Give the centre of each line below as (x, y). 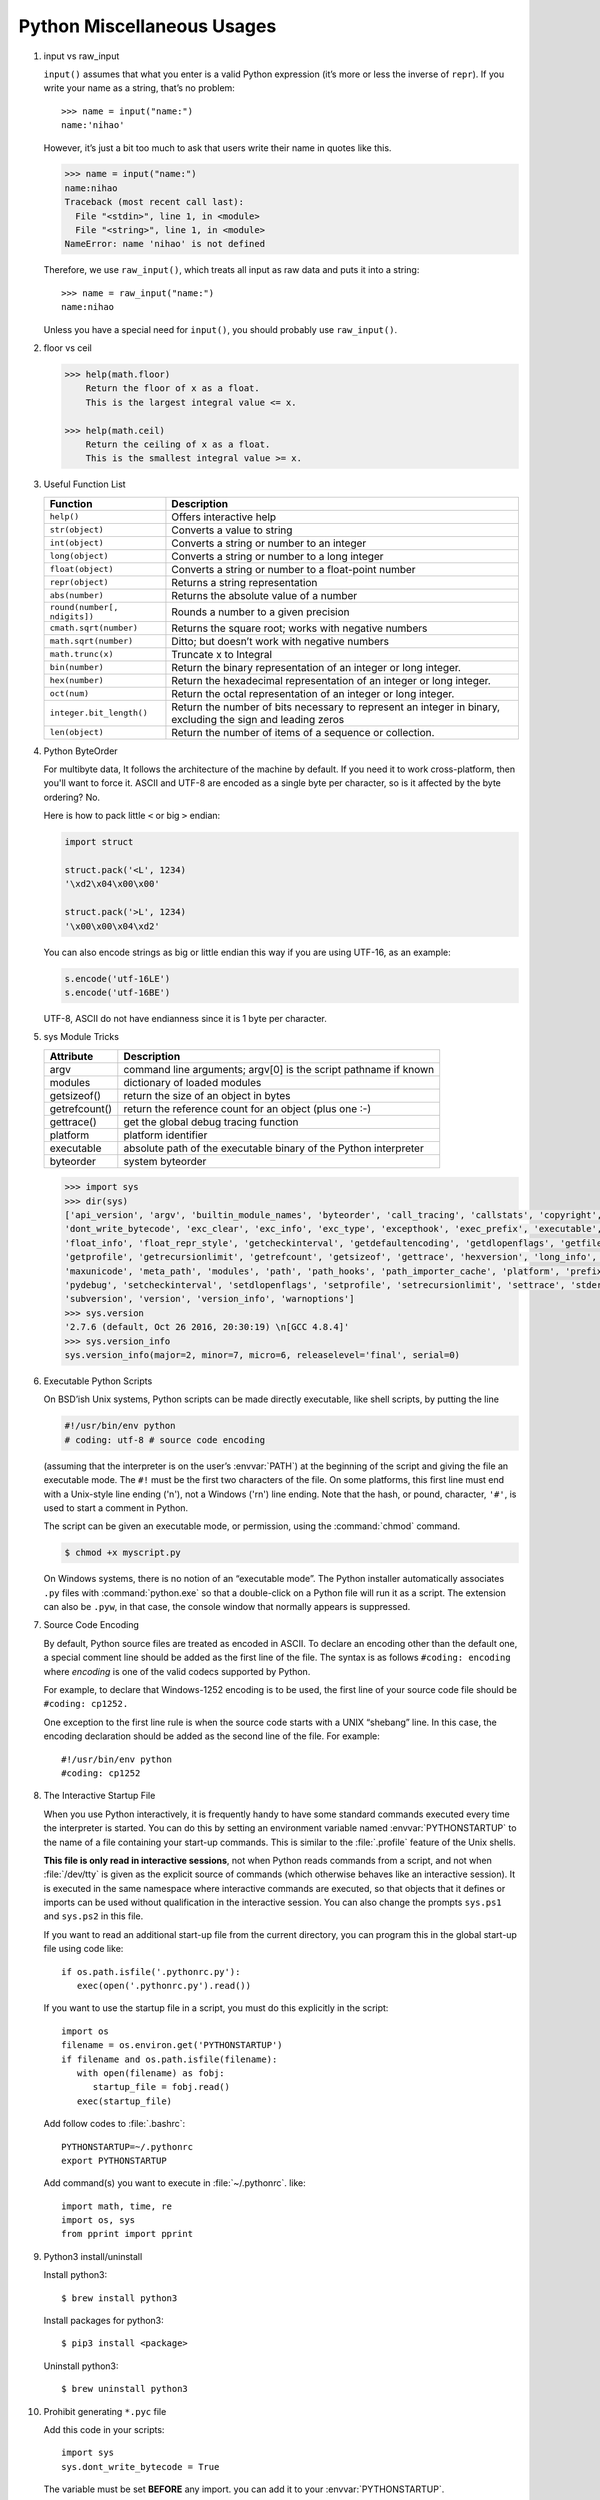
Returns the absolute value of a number (264, 595)
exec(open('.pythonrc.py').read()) (164, 1986)
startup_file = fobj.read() (161, 2087)
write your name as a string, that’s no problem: (139, 88)
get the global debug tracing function (211, 1122)
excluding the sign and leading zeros (258, 719)
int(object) (76, 543)
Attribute (71, 1056)
